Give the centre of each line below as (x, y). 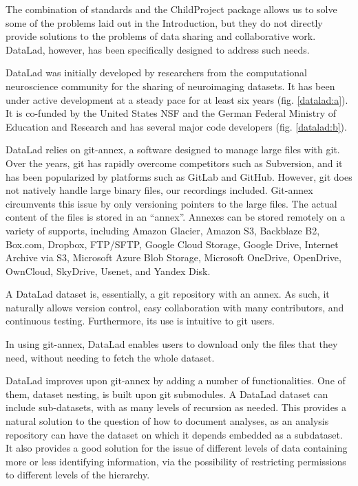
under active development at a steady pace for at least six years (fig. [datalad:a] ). (177, 99)
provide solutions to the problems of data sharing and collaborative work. (161, 36)
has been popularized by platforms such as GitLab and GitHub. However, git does (179, 176)
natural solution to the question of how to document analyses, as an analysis (167, 421)
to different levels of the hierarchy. (78, 475)
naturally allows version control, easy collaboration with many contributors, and (175, 307)
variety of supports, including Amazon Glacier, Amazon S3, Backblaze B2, (163, 230)
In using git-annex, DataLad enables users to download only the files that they (172, 344)
